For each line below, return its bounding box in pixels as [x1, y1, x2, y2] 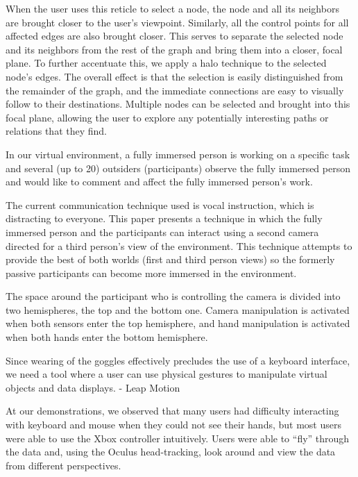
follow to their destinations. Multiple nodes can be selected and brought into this [6, 97, 350, 111]
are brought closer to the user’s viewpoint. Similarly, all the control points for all [6, 15, 349, 29]
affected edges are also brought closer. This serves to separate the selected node [6, 28, 343, 43]
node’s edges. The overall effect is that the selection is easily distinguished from [6, 69, 343, 83]
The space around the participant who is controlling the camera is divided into [6, 289, 341, 303]
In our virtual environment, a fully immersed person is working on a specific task [6, 147, 350, 161]
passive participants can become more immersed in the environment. [6, 265, 297, 280]
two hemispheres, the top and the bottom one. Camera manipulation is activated [6, 302, 350, 317]
